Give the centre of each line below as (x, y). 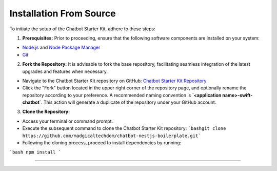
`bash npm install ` (35, 152)
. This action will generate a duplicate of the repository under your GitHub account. (128, 102)
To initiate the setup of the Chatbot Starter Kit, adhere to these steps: (83, 29)
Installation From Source (63, 13)
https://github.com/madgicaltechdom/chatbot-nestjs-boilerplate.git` (112, 136)
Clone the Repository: (46, 112)
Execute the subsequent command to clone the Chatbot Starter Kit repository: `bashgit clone (124, 128)
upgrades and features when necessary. (65, 71)
